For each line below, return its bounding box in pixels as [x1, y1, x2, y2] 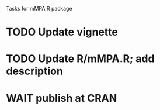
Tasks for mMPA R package [6, 5, 72, 12]
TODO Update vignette [6, 26, 118, 39]
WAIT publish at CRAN [6, 91, 117, 105]
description [6, 64, 63, 78]
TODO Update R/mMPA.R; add [6, 52, 155, 66]
